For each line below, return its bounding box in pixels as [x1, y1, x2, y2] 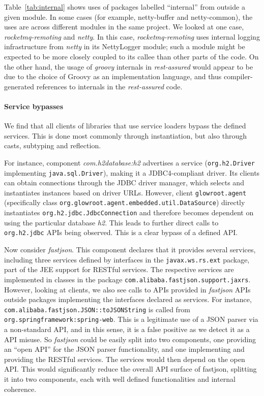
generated [4, 81, 35, 91]
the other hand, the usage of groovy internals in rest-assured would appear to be [4, 61, 253, 72]
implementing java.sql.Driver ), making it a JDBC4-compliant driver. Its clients [4, 167, 260, 178]
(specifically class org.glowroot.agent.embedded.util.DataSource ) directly [4, 197, 245, 208]
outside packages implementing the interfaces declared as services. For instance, [4, 294, 252, 305]
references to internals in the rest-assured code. [36, 81, 183, 91]
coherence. [4, 383, 37, 394]
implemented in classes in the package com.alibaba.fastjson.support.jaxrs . [4, 274, 251, 284]
